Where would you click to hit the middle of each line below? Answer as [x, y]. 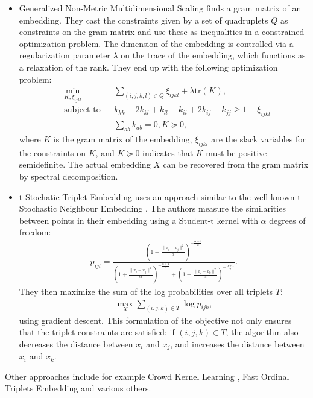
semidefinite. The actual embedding [85, 164]
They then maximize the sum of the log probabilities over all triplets [146, 292]
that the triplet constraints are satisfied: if [97, 332]
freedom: [35, 232]
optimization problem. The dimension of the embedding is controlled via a [156, 43]
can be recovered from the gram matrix [236, 164]
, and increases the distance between [237, 343]
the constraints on [52, 152]
